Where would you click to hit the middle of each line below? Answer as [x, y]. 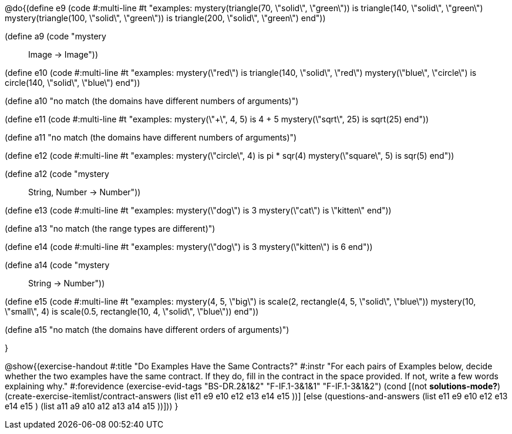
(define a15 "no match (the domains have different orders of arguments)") [147, 330]
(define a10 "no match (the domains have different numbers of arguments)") [152, 101]
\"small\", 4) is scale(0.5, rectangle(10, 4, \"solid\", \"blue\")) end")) [132, 311]
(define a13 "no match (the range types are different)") [110, 228]
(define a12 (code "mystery [57, 174]
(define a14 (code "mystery [57, 265]
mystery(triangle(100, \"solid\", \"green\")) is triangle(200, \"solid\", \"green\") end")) [165, 18]
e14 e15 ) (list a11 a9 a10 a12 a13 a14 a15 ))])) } [92, 406]
